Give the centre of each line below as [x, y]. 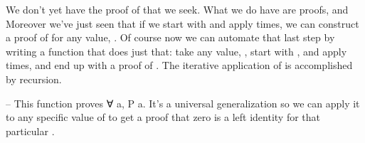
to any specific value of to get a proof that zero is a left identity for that [163, 117]
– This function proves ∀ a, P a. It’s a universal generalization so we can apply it [183, 103]
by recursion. [34, 79]
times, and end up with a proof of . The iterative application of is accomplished [179, 65]
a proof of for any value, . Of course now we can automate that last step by [170, 37]
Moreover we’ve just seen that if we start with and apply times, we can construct [182, 23]
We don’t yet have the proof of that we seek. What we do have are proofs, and [177, 9]
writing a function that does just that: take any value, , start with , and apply [176, 51]
